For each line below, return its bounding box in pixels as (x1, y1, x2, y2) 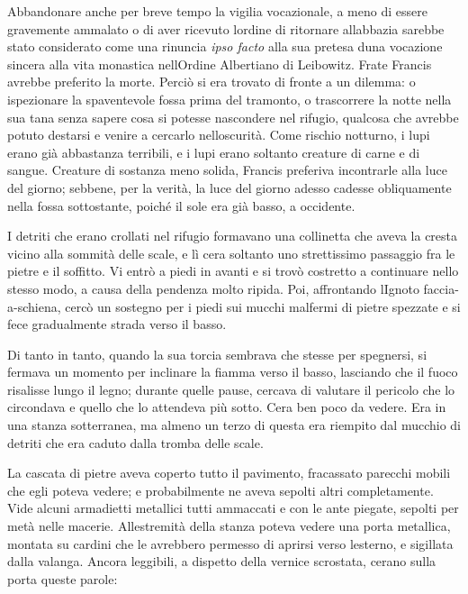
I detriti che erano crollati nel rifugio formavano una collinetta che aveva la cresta (7, 226, 458, 245)
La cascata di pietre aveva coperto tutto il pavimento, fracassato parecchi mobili (7, 463, 451, 482)
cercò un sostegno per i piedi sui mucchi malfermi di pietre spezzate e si (65, 297, 461, 315)
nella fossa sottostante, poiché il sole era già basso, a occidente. (7, 196, 355, 215)
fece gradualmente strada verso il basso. (7, 315, 227, 334)
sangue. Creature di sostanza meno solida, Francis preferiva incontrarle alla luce (7, 160, 447, 179)
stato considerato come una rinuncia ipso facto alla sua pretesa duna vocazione (7, 37, 443, 56)
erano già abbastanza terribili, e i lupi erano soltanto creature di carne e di (7, 142, 420, 161)
